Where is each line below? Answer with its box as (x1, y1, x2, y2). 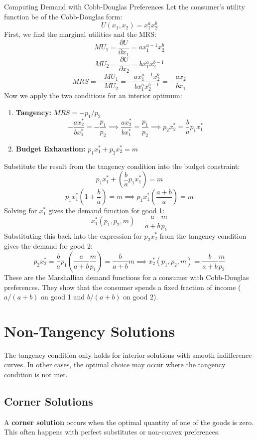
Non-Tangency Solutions (4, 320, 175, 341)
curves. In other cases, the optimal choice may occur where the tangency (4, 359, 226, 370)
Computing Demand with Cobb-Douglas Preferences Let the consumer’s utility (4, 1, 245, 11)
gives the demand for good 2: (4, 241, 93, 251)
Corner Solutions (4, 394, 93, 409)
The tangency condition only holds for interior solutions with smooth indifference (4, 349, 252, 360)
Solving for (4, 205, 37, 216)
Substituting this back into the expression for (4, 230, 142, 241)
